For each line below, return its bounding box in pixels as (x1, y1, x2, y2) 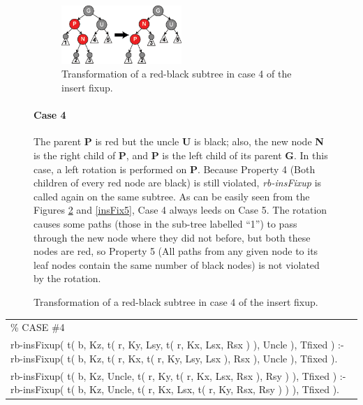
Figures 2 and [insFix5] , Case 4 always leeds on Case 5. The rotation (34, 202, 327, 217)
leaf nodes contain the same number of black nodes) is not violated (34, 257, 320, 272)
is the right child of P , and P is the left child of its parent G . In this (34, 148, 328, 163)
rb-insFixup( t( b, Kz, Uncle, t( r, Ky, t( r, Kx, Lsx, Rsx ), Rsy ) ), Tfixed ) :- (10, 368, 346, 383)
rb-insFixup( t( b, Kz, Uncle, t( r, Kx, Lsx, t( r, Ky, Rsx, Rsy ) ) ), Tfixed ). (10, 382, 340, 397)
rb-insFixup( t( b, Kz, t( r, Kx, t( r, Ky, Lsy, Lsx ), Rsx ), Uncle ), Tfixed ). (10, 351, 338, 365)
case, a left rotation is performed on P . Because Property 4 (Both (34, 161, 316, 176)
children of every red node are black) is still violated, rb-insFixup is (34, 175, 322, 190)
